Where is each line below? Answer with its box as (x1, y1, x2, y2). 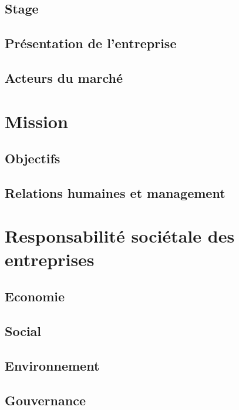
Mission (5, 109, 68, 133)
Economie (5, 287, 65, 305)
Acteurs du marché (5, 68, 123, 86)
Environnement (5, 356, 100, 374)
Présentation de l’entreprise (5, 34, 177, 52)
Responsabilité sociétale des (5, 224, 235, 248)
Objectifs (5, 149, 60, 167)
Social (5, 322, 42, 340)
